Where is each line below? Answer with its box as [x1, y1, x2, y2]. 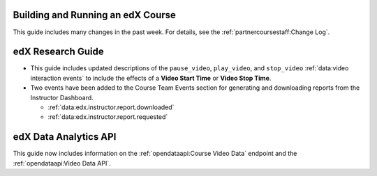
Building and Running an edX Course [13, 9, 176, 21]
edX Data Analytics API [13, 131, 117, 143]
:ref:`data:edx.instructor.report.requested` [47, 113, 168, 121]
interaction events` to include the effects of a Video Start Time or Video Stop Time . [30, 74, 272, 82]
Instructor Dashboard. [30, 93, 94, 102]
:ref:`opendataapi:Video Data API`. [13, 159, 111, 167]
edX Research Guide [13, 46, 104, 58]
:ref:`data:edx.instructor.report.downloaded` [47, 103, 175, 111]
